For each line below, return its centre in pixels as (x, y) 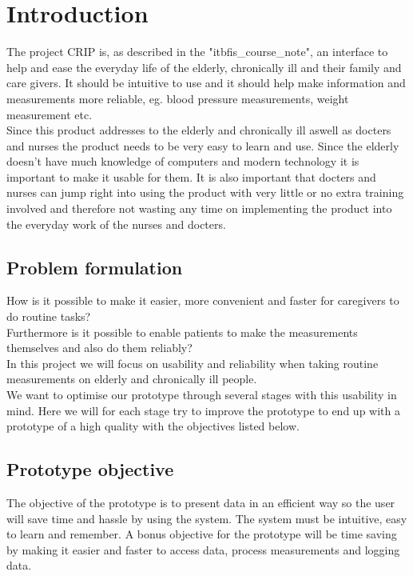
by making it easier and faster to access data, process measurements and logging (203, 549)
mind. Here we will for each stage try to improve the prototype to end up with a (203, 410)
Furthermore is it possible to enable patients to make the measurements (182, 332)
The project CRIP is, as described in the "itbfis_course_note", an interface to (197, 52)
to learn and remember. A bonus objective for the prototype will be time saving (202, 534)
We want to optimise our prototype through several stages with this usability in (202, 395)
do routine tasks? (49, 316)
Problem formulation (95, 267)
